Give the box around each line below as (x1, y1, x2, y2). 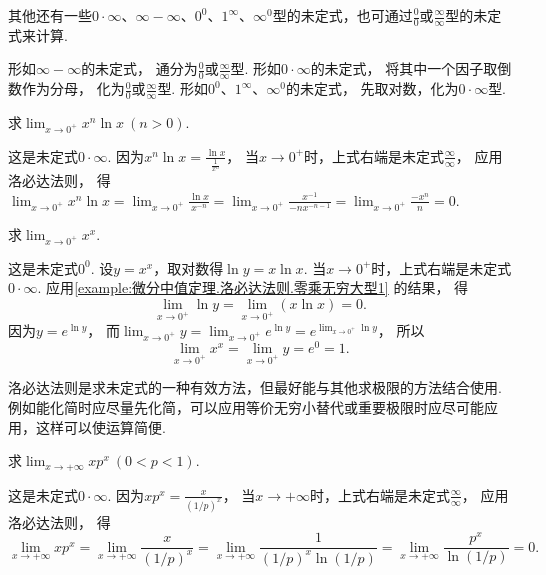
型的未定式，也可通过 (272, 5, 413, 25)
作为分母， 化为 (21, 78, 125, 99)
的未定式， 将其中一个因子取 (310, 58, 498, 79)
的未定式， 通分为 (81, 58, 198, 79)
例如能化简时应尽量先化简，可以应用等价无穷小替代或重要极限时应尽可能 (8, 397, 484, 418)
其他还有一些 (8, 5, 92, 25)
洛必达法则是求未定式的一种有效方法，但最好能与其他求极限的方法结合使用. (8, 377, 502, 398)
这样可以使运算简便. (35, 416, 166, 437)
